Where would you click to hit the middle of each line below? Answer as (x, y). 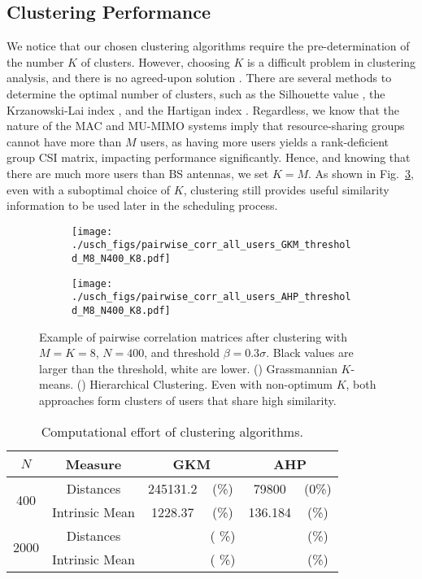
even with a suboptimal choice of (89, 189)
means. (57, 384)
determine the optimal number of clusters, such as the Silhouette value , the (196, 93)
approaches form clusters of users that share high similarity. (188, 401)
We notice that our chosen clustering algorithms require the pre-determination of (208, 46)
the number (35, 61)
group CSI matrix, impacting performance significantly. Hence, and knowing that (209, 157)
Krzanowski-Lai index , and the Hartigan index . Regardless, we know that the (203, 109)
